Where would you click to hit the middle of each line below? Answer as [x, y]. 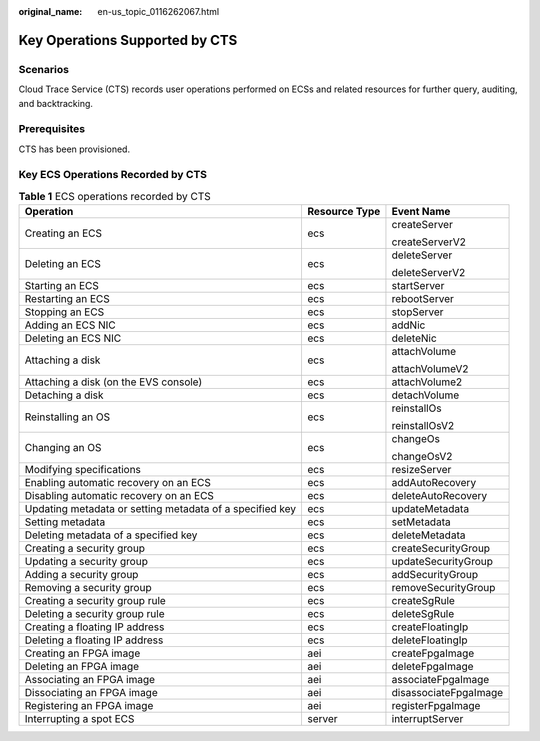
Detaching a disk [64, 395]
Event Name [421, 212]
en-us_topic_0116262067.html [158, 11]
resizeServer [421, 470]
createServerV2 [429, 242]
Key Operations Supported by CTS [128, 40]
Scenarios [44, 69]
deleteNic [414, 338]
